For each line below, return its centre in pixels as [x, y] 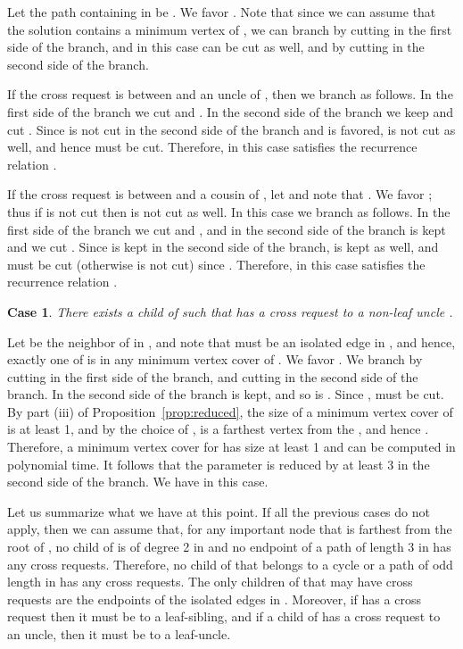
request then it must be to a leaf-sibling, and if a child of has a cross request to [224, 616]
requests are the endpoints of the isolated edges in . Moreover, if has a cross [214, 599]
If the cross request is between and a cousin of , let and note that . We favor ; [220, 194]
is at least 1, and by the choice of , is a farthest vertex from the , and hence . [218, 429]
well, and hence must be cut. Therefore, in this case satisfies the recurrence [212, 147]
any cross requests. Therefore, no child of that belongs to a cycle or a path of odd [230, 564]
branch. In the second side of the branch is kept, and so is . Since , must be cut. [226, 394]
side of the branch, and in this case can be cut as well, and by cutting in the [216, 47]
